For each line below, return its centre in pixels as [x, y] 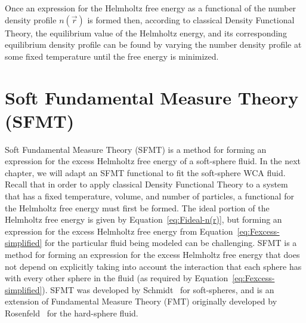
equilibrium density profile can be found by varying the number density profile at [153, 44]
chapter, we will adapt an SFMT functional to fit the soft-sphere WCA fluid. [145, 172]
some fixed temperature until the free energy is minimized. [112, 56]
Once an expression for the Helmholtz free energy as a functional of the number [151, 8]
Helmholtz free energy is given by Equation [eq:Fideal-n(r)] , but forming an [143, 219]
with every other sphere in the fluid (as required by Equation [117, 278]
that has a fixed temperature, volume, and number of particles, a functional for [149, 196]
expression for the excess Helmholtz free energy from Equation [119, 231]
